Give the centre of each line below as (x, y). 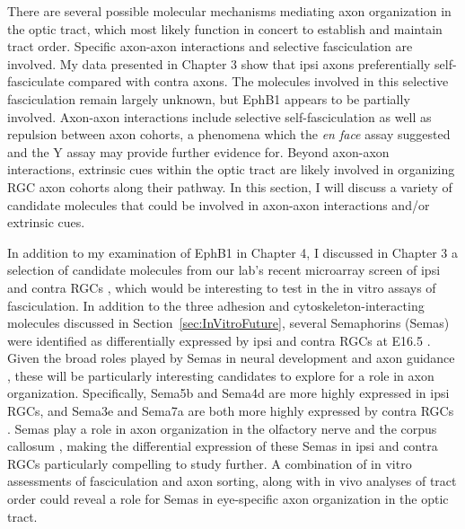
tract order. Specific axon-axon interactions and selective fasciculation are (210, 46)
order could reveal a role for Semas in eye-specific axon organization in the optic (228, 499)
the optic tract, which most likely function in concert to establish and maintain (225, 28)
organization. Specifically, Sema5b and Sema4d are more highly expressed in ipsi (228, 393)
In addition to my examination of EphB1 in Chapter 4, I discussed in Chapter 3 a (232, 252)
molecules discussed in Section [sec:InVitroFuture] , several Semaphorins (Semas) (228, 323)
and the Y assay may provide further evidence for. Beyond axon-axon (198, 151)
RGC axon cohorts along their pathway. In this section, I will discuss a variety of (230, 186)
